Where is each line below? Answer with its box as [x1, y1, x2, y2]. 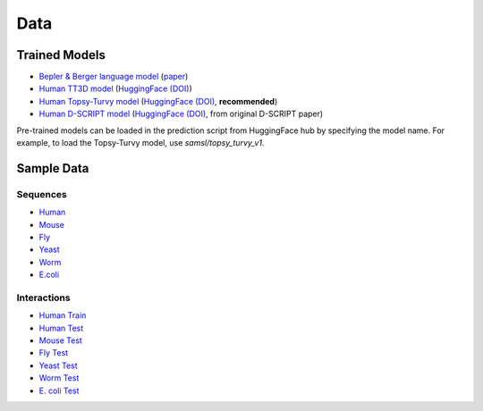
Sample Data [16, 161, 89, 176]
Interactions [16, 291, 71, 304]
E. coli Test [38, 385, 80, 396]
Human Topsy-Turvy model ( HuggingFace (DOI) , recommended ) [38, 96, 278, 106]
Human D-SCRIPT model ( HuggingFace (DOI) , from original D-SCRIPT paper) [38, 108, 324, 120]
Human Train [38, 310, 87, 321]
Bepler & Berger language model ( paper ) [38, 71, 189, 82]
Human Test [38, 323, 84, 333]
